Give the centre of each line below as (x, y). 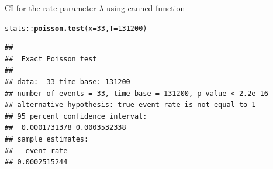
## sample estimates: (47, 139)
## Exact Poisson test (51, 59)
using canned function (146, 8)
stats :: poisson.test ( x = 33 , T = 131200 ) (76, 28)
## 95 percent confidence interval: (76, 116)
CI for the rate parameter (51, 8)
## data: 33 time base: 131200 (68, 82)
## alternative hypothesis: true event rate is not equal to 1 (130, 105)
